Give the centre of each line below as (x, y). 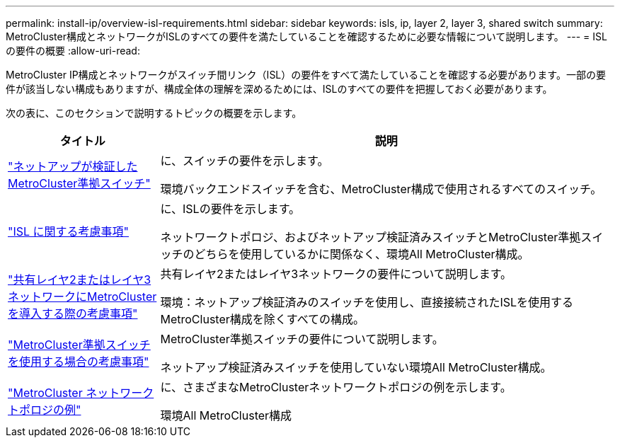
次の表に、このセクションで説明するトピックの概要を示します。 (154, 113)
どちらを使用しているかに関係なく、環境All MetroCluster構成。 (362, 254)
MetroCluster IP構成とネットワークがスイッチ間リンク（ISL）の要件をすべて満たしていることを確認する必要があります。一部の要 (306, 75)
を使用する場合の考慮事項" (79, 362)
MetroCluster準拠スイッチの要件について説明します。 (302, 339)
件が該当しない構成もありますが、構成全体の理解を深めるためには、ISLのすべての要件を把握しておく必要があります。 (279, 89)
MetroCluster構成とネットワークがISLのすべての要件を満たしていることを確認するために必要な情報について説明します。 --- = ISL (306, 36)
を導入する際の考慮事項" (73, 313)
